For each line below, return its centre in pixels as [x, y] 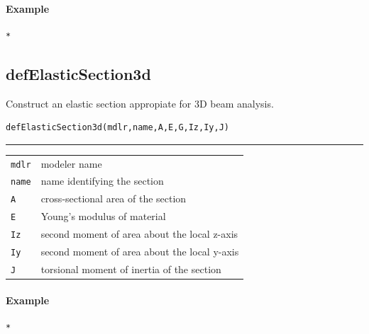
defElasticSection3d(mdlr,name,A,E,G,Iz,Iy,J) [117, 128]
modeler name [71, 163]
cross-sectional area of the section [114, 198]
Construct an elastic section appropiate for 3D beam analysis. [140, 103]
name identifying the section [102, 181]
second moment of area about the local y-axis [140, 252]
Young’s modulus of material [103, 216]
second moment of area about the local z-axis [139, 234]
